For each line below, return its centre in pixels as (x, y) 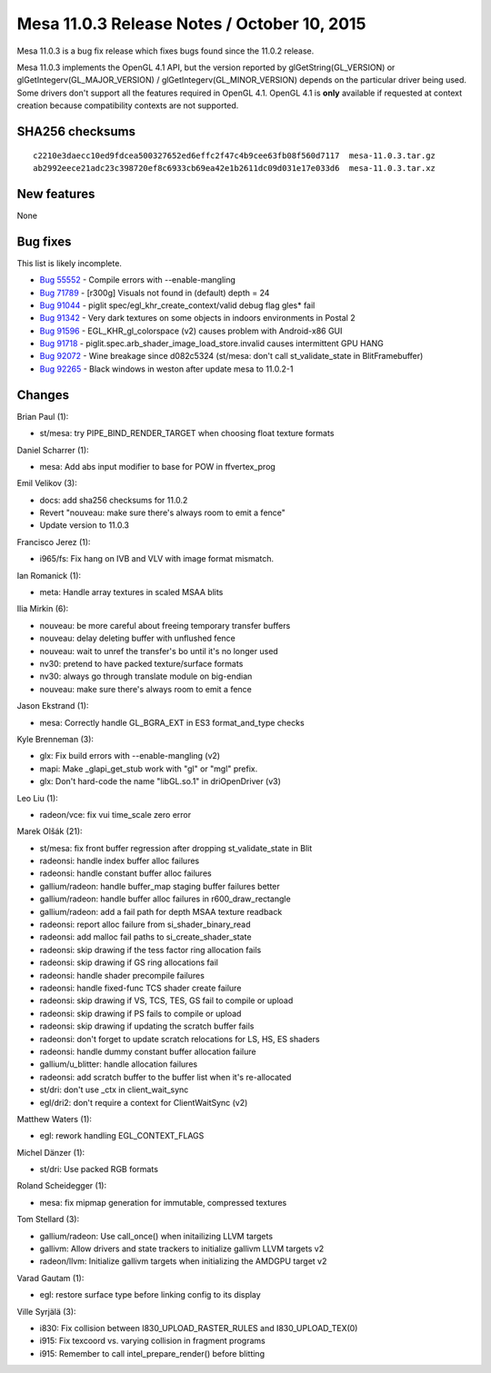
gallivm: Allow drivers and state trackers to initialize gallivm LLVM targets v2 (182, 1249)
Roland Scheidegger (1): (62, 1186)
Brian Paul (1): (43, 416)
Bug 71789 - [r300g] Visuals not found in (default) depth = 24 (155, 293)
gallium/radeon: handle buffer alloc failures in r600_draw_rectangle (165, 899)
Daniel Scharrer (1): (53, 450)
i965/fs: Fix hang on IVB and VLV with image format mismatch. (157, 559)
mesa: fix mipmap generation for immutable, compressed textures (163, 1202)
